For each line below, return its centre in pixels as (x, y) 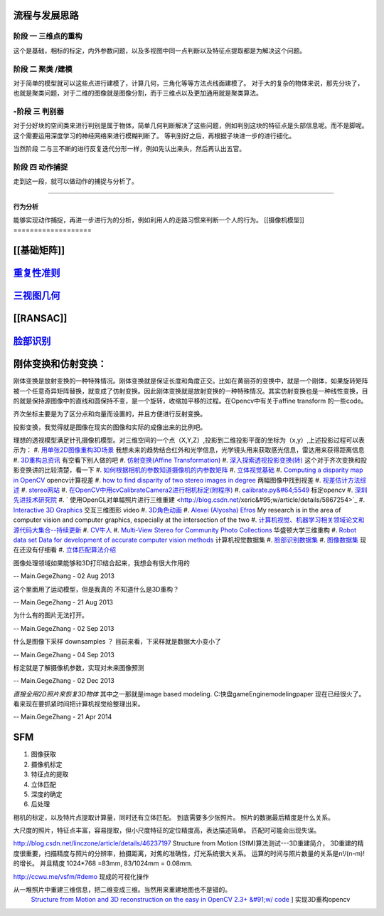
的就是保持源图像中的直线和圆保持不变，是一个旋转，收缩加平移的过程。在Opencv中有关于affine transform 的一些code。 (190, 401)
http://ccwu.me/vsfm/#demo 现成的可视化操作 (81, 876)
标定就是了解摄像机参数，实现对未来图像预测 (79, 667)
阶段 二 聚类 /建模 (43, 69)
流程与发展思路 (46, 15)
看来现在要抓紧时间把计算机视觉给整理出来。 (79, 704)
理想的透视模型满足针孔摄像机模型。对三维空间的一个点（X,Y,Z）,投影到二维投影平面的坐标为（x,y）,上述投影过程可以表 (189, 440)
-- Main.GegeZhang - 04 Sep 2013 (64, 654)
